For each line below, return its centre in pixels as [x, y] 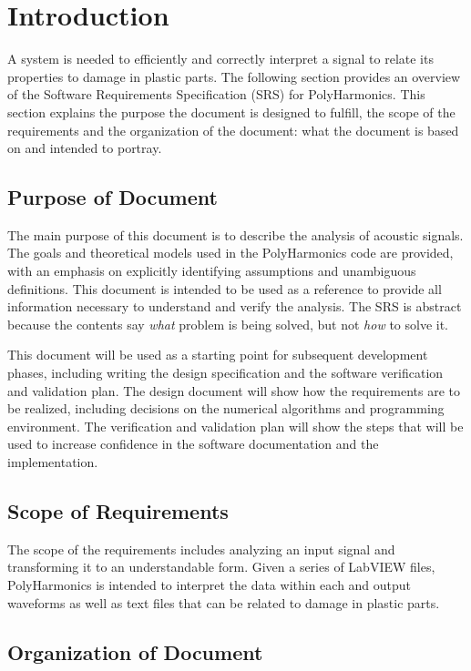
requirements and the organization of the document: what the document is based [233, 130]
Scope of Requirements [118, 511]
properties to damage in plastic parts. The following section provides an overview [234, 76]
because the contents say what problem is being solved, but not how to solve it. [228, 324]
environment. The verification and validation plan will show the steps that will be [235, 426]
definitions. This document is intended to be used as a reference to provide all [225, 288]
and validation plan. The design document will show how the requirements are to [234, 390]
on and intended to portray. [85, 148]
